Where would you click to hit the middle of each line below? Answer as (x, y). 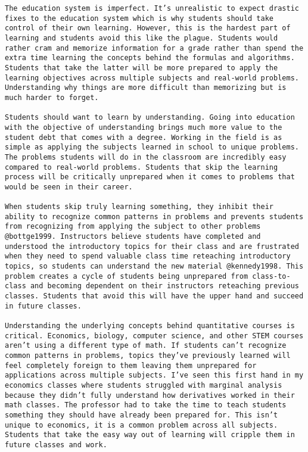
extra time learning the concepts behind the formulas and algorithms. (150, 58)
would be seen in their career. (69, 187)
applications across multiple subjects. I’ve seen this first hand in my (154, 375)
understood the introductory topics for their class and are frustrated (152, 246)
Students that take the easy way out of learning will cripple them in (150, 435)
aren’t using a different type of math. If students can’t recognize (146, 346)
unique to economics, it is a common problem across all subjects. (141, 425)
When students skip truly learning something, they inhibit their (139, 207)
